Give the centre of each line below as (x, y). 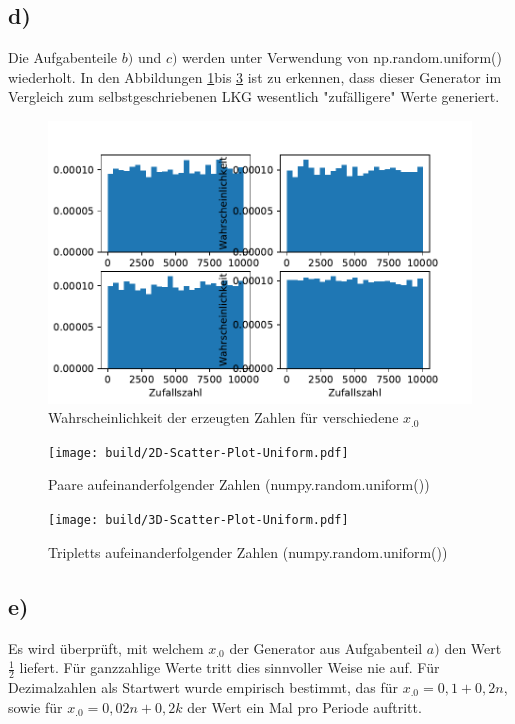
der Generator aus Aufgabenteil (326, 647)
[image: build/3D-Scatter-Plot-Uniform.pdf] (198, 520)
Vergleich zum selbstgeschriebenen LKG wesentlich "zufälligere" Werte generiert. (254, 96)
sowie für (35, 706)
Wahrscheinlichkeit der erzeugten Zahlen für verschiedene (223, 417)
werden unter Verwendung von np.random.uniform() (342, 57)
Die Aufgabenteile (63, 57)
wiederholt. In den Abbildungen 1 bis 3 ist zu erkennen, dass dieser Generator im (255, 76)
